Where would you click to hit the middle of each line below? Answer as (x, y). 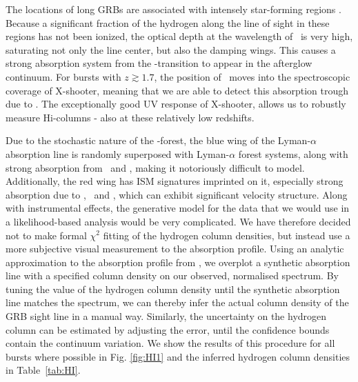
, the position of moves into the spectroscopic (252, 76)
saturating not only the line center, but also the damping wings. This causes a (171, 49)
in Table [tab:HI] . (43, 370)
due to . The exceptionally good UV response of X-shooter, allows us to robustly (176, 104)
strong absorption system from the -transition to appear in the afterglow (159, 63)
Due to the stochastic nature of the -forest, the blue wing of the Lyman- (158, 140)
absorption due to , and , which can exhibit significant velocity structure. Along (177, 194)
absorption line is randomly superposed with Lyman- (118, 153)
